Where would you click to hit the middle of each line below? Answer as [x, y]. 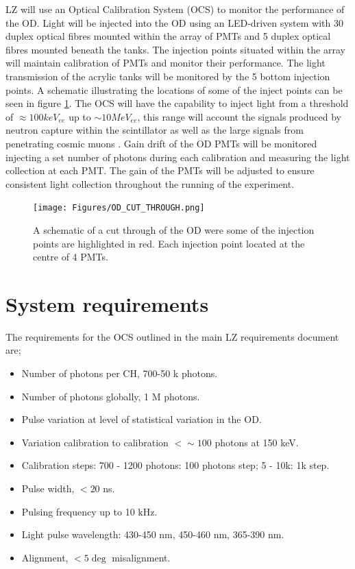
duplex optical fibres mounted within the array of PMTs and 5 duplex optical [168, 36]
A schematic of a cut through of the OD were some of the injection [174, 229]
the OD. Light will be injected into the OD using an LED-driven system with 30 [174, 22]
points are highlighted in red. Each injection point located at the [169, 243]
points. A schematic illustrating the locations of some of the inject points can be [174, 89]
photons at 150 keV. [257, 442]
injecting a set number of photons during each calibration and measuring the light [178, 157]
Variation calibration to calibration [95, 442]
